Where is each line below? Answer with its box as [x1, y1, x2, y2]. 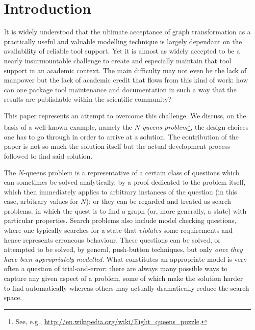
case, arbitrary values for [4, 196, 78, 206]
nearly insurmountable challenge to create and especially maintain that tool [4, 55, 231, 65]
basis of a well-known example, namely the [4, 122, 132, 132]
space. [4, 292, 22, 302]
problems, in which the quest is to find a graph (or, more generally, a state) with [4, 205, 247, 216]
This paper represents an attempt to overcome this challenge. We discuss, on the [4, 110, 246, 120]
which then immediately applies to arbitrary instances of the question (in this [4, 186, 237, 196]
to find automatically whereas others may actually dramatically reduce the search [4, 282, 249, 293]
